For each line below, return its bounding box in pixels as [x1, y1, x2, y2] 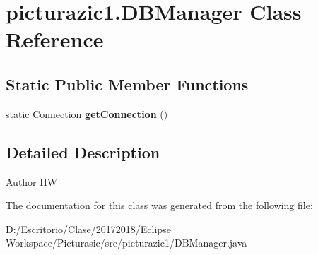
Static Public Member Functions [6, 73, 249, 95]
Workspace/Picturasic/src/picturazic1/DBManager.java [6, 235, 247, 250]
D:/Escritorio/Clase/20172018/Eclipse [6, 221, 171, 236]
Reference [6, 25, 104, 54]
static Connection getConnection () [6, 106, 168, 121]
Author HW [6, 174, 58, 189]
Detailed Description [6, 141, 160, 162]
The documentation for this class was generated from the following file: [6, 198, 313, 213]
